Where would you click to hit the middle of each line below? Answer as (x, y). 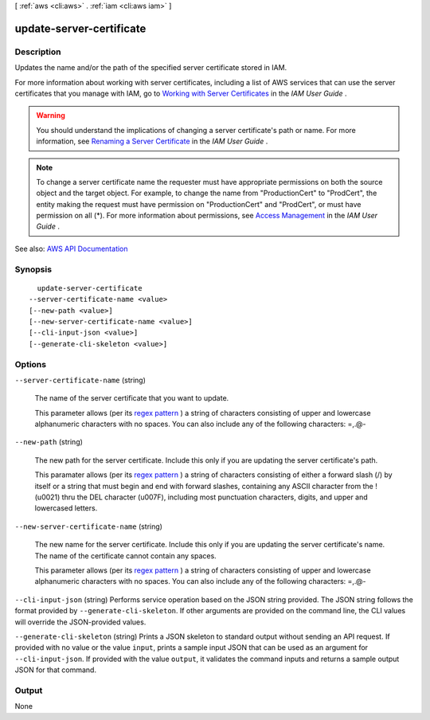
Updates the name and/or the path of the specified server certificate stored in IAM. (151, 68)
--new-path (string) (49, 442)
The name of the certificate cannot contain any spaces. (125, 556)
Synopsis (33, 269)
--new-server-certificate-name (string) (89, 526)
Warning (51, 115)
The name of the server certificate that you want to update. (132, 398)
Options (31, 364)
